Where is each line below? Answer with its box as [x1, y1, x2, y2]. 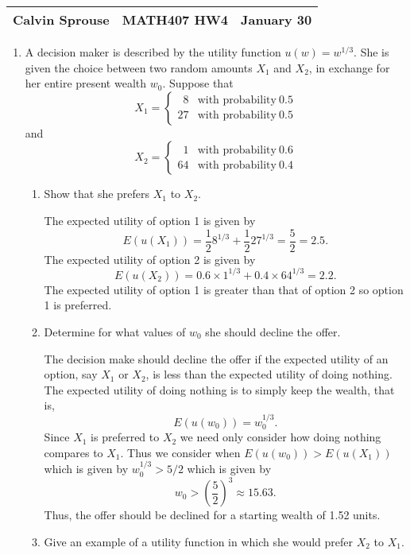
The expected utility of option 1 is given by [44, 212, 256, 228]
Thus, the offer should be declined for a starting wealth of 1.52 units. [44, 506, 381, 523]
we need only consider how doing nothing [180, 429, 381, 445]
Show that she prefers [44, 185, 150, 202]
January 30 [241, 10, 312, 29]
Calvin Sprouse [13, 10, 110, 29]
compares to [44, 444, 103, 460]
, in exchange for [308, 59, 390, 76]
